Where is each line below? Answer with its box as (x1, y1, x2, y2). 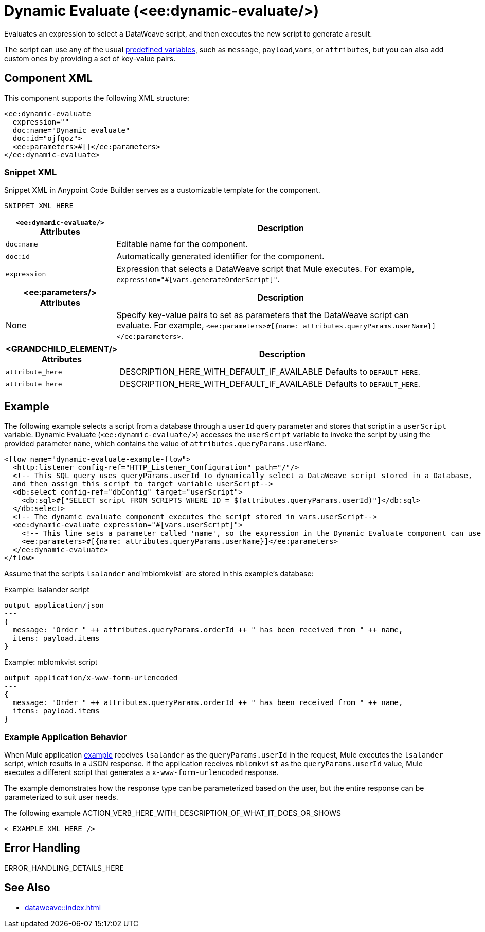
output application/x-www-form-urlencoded (4, 674, 178, 682)
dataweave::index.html (25, 903, 101, 912)
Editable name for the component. (116, 239, 248, 250)
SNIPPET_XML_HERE (4, 202, 74, 210)
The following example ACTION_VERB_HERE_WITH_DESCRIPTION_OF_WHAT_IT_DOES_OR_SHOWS (4, 808, 341, 817)
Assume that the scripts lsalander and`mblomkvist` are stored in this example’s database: (4, 569, 314, 578)
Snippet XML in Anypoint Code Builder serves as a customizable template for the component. (4, 186, 320, 195)
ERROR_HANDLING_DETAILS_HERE (4, 863, 124, 872)
